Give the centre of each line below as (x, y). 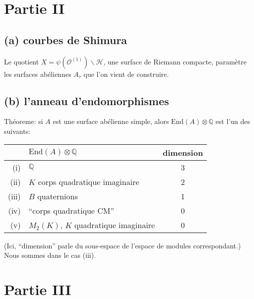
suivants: (17, 131)
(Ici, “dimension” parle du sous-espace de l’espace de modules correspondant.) (123, 245)
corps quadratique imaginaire (89, 181)
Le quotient (22, 61)
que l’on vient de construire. (126, 74)
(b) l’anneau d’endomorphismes (87, 100)
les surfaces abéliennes (38, 74)
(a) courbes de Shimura (66, 39)
